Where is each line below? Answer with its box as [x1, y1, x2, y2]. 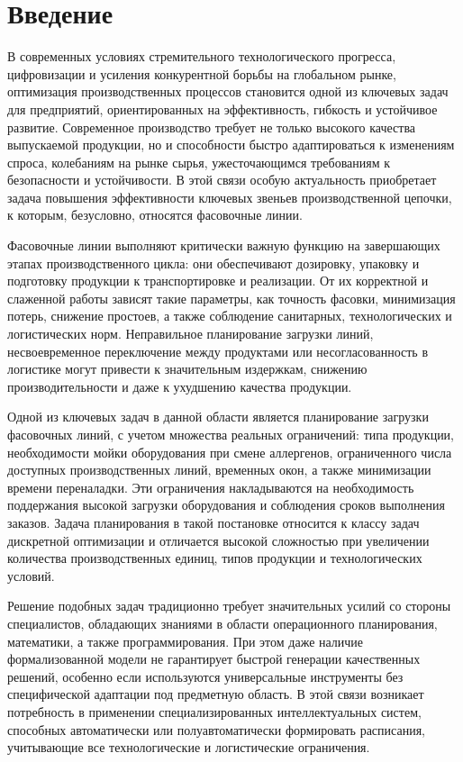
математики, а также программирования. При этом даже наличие [7, 631, 364, 650]
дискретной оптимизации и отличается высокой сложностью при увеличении [7, 531, 430, 549]
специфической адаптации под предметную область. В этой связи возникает [7, 685, 424, 703]
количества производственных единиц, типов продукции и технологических [7, 549, 422, 567]
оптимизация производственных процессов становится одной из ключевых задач [7, 82, 449, 101]
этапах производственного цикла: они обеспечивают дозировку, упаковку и [7, 253, 420, 272]
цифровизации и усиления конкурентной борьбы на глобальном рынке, [7, 64, 396, 83]
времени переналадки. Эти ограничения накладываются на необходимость [7, 477, 414, 496]
